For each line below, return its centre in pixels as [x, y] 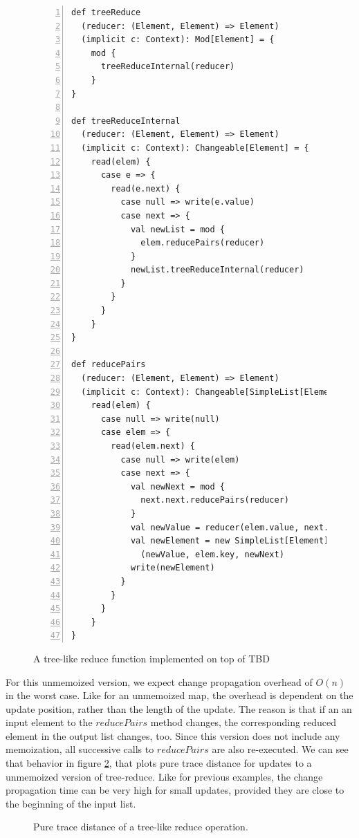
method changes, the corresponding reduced [243, 722]
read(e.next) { [146, 188]
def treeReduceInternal [126, 121]
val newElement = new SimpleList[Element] [230, 541]
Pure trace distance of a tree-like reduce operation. [141, 827]
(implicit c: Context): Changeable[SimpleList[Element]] [215, 392]
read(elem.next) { [153, 446]
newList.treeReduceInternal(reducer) [217, 270]
